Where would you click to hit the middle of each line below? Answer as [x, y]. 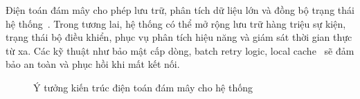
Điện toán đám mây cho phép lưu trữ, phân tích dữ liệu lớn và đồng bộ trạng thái [180, 10]
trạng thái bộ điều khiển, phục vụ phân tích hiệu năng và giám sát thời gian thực [179, 37]
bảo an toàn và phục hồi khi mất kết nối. [93, 64]
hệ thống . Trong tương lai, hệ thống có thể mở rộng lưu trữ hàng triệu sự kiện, [176, 23]
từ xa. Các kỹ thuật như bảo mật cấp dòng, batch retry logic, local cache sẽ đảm [180, 50]
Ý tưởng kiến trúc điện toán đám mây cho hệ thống [143, 87]
